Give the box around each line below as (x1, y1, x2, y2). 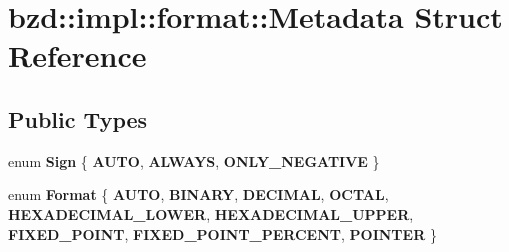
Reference (8, 35, 147, 76)
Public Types (8, 103, 148, 134)
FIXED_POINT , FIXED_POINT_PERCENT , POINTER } (8, 223, 437, 244)
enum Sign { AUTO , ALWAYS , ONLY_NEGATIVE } (8, 150, 380, 171)
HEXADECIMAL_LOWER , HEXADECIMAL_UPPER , (8, 203, 414, 224)
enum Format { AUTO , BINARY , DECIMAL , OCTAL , (8, 184, 389, 205)
